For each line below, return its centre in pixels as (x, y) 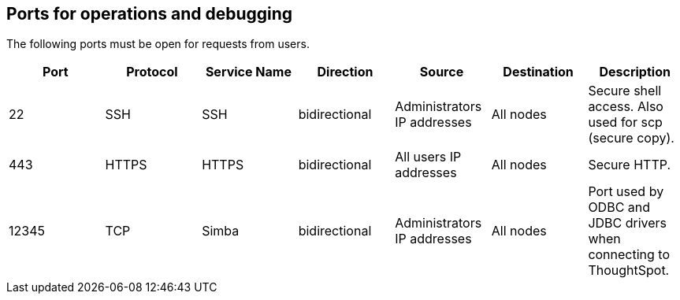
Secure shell (625, 91)
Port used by (626, 192)
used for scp (625, 122)
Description (635, 72)
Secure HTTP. (629, 165)
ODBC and (619, 207)
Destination (538, 72)
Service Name (248, 72)
